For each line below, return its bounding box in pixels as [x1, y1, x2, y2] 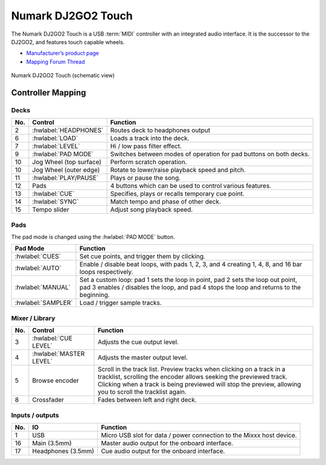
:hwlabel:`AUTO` [14, 264, 62, 272]
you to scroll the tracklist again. [97, 388, 187, 396]
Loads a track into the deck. [110, 134, 190, 143]
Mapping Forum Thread [26, 58, 85, 65]
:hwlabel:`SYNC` [32, 197, 79, 206]
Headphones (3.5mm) [32, 447, 95, 455]
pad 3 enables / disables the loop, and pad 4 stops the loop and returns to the [79, 283, 301, 292]
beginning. [79, 290, 110, 299]
